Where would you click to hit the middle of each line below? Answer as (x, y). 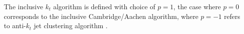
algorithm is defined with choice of (104, 6)
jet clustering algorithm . (71, 25)
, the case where (197, 6)
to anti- (15, 25)
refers (232, 16)
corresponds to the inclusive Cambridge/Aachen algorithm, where (101, 16)
